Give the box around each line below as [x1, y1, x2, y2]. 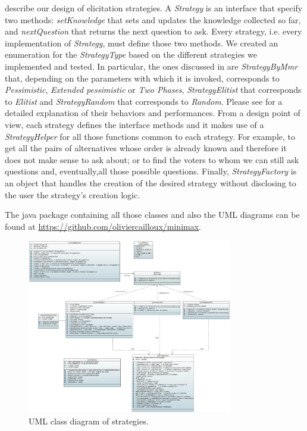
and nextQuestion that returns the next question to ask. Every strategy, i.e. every [5, 25, 302, 38]
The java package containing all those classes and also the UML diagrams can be [5, 208, 300, 221]
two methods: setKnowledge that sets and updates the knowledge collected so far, [5, 13, 301, 26]
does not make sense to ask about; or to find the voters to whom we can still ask [5, 153, 299, 165]
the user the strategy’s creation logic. [5, 188, 140, 201]
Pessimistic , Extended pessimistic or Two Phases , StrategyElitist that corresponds [5, 83, 302, 96]
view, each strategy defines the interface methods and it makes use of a [5, 118, 264, 130]
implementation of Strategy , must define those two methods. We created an [5, 36, 278, 49]
